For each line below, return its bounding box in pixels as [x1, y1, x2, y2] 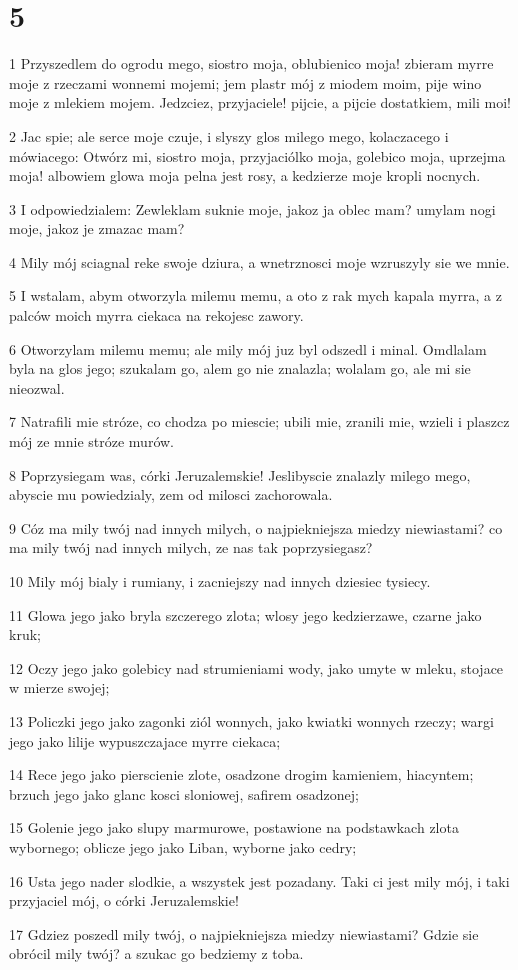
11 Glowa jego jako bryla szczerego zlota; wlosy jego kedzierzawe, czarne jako [9, 604, 482, 625]
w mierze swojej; [9, 677, 110, 698]
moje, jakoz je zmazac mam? [9, 218, 185, 239]
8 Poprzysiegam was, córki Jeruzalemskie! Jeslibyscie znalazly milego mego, [9, 464, 471, 485]
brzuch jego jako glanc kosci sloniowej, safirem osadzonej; [9, 783, 359, 804]
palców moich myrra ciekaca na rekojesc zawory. [9, 305, 304, 326]
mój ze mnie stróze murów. [9, 431, 175, 452]
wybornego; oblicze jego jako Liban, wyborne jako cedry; [9, 836, 357, 857]
